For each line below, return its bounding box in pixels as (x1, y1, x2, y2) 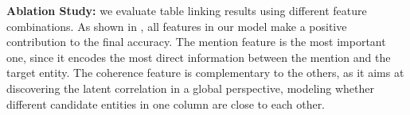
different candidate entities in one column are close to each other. (6, 95, 326, 112)
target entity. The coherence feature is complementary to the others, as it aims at (6, 64, 404, 81)
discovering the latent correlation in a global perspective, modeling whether (6, 79, 374, 96)
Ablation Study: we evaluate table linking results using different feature (6, 2, 367, 18)
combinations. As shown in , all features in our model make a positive (6, 17, 347, 34)
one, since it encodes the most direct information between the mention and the (6, 48, 391, 65)
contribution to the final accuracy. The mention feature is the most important (6, 33, 386, 50)
